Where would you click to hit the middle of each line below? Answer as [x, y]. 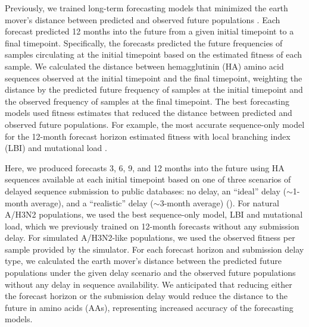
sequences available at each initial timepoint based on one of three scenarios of [148, 179]
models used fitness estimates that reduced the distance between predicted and [149, 113]
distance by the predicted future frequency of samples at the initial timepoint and [154, 89]
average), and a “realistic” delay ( [92, 202]
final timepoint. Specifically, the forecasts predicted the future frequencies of [144, 43]
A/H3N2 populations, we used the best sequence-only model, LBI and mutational [154, 214]
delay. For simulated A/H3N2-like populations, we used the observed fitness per [150, 238]
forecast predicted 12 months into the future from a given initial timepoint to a [149, 31]
